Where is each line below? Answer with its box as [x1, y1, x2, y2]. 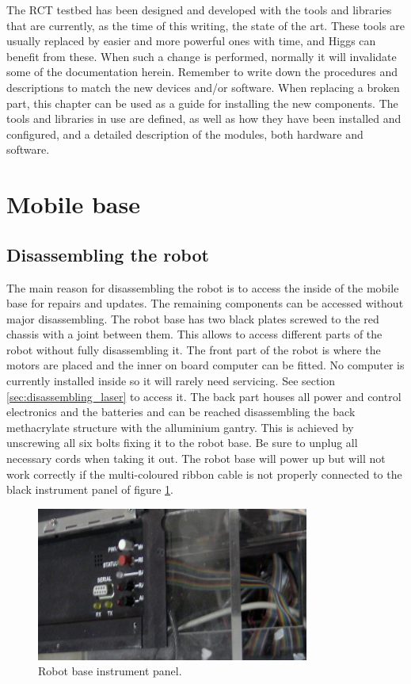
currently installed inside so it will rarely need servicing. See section [6, 373, 336, 389]
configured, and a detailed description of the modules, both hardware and [6, 125, 363, 142]
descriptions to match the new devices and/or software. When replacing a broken [6, 78, 400, 95]
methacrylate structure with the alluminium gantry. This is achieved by [6, 418, 354, 435]
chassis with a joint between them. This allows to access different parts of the [6, 326, 382, 342]
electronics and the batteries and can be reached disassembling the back [6, 403, 356, 420]
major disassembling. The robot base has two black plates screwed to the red [6, 310, 379, 327]
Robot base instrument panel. [38, 663, 182, 679]
